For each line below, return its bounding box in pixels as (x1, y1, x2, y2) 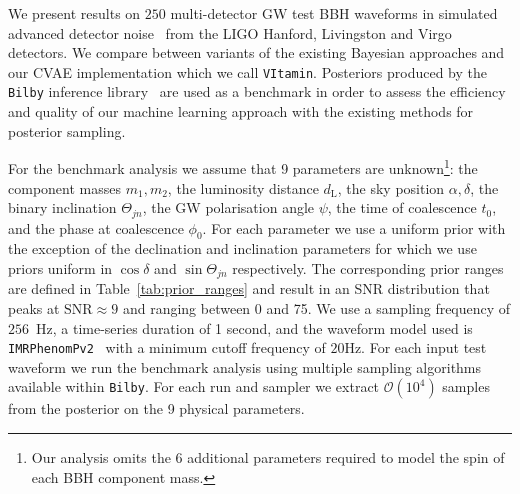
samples (442, 376, 490, 397)
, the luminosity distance (167, 177, 319, 198)
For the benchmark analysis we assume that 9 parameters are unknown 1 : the (8, 155, 478, 178)
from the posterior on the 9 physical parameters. (8, 398, 305, 419)
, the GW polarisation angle (142, 197, 315, 218)
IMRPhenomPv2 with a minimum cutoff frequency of (8, 337, 326, 358)
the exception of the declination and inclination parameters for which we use (8, 238, 477, 259)
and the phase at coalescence (8, 217, 184, 238)
